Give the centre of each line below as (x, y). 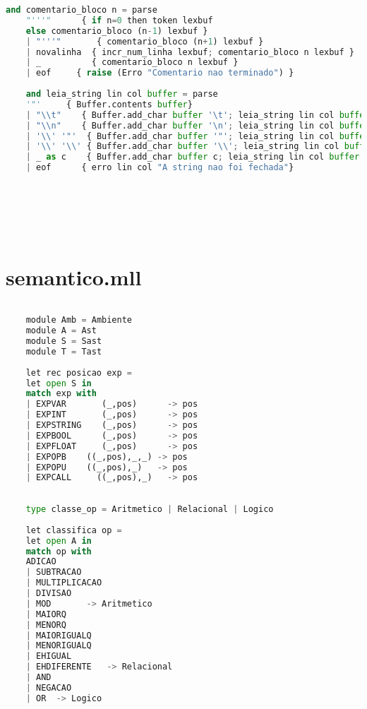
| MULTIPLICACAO (64, 583)
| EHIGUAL (49, 656)
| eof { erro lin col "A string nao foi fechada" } (160, 168)
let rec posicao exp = (79, 373)
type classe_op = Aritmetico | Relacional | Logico (150, 509)
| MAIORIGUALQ (59, 635)
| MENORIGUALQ (59, 646)
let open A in (59, 541)
